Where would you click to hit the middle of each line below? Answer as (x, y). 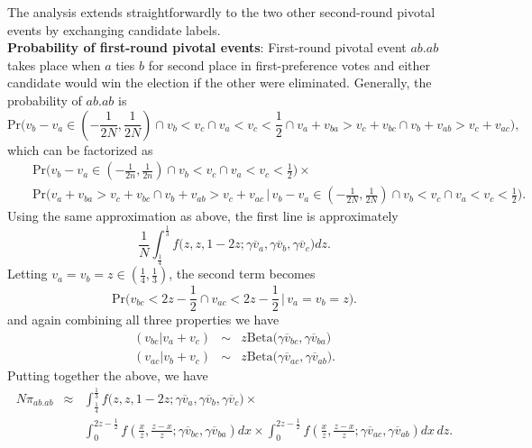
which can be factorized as (80, 149)
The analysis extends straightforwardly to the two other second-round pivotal (221, 12)
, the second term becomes (242, 274)
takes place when (54, 64)
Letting (28, 274)
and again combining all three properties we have (143, 320)
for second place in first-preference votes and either (289, 64)
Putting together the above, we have (108, 375)
